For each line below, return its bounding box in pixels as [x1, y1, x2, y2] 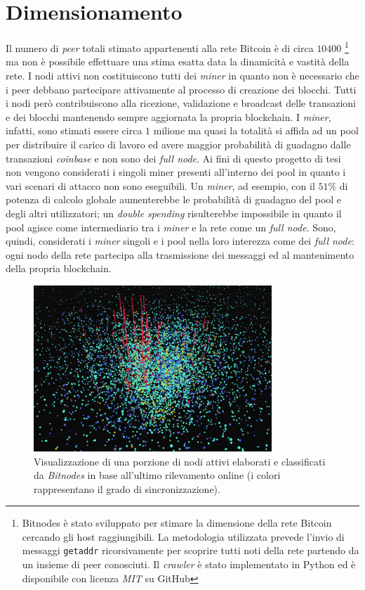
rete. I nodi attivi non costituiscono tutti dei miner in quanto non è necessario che [6, 68, 359, 82]
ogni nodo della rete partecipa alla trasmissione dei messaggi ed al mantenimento [6, 247, 354, 262]
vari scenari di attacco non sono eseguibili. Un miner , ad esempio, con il [6, 178, 315, 193]
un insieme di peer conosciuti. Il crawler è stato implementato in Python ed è [22, 557, 356, 572]
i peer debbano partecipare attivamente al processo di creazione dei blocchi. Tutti [6, 82, 357, 96]
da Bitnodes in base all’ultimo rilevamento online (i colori [34, 468, 281, 482]
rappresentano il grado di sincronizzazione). [34, 481, 220, 496]
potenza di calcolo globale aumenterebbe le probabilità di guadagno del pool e [6, 192, 342, 207]
